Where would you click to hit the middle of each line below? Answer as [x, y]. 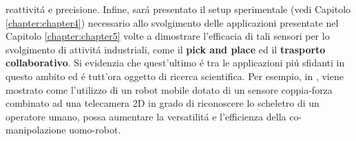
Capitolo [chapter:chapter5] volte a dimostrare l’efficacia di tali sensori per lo [168, 36]
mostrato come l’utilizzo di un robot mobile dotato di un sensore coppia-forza [169, 89]
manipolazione [36, 130]
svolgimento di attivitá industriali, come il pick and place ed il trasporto [166, 49]
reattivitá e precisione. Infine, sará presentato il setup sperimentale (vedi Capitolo [178, 9]
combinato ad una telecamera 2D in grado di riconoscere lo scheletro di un [163, 103]
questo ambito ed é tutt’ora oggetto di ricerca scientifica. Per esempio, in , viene [175, 76]
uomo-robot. [95, 130]
